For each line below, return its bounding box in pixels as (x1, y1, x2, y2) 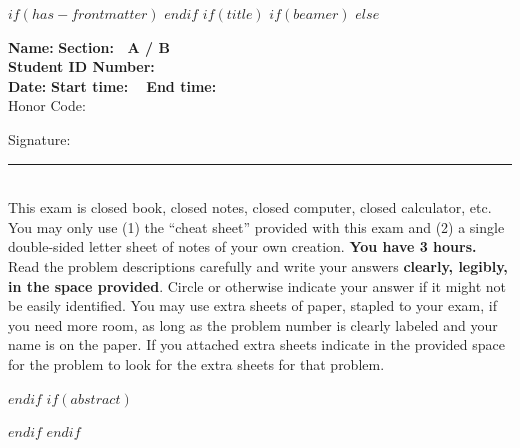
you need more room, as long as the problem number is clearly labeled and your (8, 314, 498, 335)
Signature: (8, 128, 71, 149)
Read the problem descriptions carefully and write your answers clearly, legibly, (8, 255, 508, 276)
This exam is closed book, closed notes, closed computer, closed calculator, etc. (8, 197, 492, 218)
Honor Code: (8, 95, 86, 116)
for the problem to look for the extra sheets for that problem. (8, 353, 385, 374)
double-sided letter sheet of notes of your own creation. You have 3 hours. (8, 236, 477, 257)
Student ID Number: (8, 56, 155, 77)
